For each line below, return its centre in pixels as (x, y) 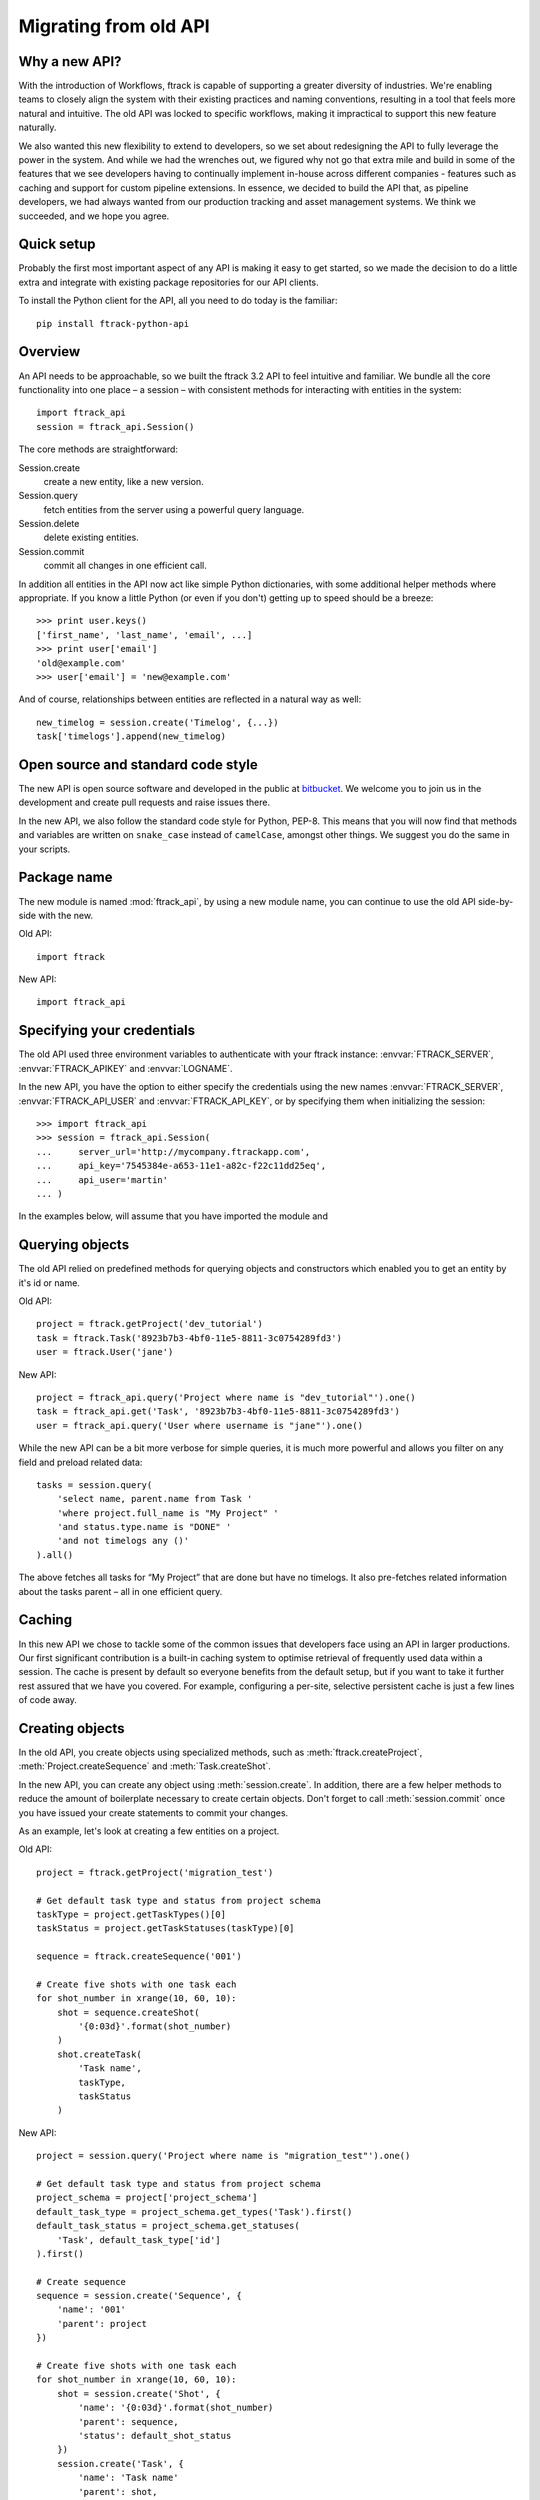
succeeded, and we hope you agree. (94, 216)
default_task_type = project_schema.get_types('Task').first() (194, 2211)
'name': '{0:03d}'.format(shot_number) (176, 2408)
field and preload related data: (80, 1462)
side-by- (496, 901)
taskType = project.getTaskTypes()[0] (131, 1914)
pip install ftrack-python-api (113, 323)
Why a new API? (70, 61)
